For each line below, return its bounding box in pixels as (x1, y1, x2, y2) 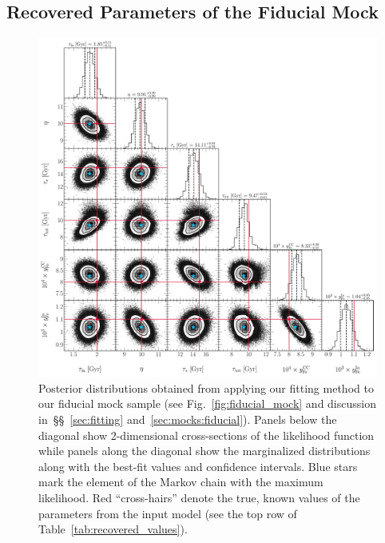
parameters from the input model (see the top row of (38, 505, 297, 521)
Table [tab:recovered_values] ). (38, 521, 188, 537)
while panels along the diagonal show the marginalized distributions (38, 442, 371, 459)
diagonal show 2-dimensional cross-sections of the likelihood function (38, 426, 375, 443)
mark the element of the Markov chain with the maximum (38, 473, 323, 490)
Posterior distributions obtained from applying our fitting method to (38, 379, 374, 396)
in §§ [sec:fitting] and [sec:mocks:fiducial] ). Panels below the (38, 410, 337, 427)
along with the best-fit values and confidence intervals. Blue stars (38, 457, 358, 474)
